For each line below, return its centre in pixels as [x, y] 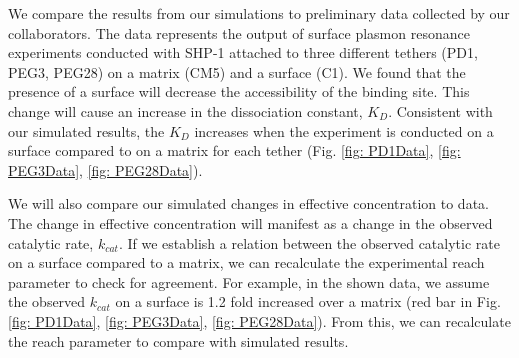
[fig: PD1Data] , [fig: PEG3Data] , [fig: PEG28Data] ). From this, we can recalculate [259, 320]
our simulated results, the [86, 130]
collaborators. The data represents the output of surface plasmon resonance [239, 32]
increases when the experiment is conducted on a [344, 130]
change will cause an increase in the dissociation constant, [185, 110]
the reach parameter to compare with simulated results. [178, 340]
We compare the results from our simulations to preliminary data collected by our [259, 13]
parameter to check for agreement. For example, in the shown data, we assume [249, 281]
